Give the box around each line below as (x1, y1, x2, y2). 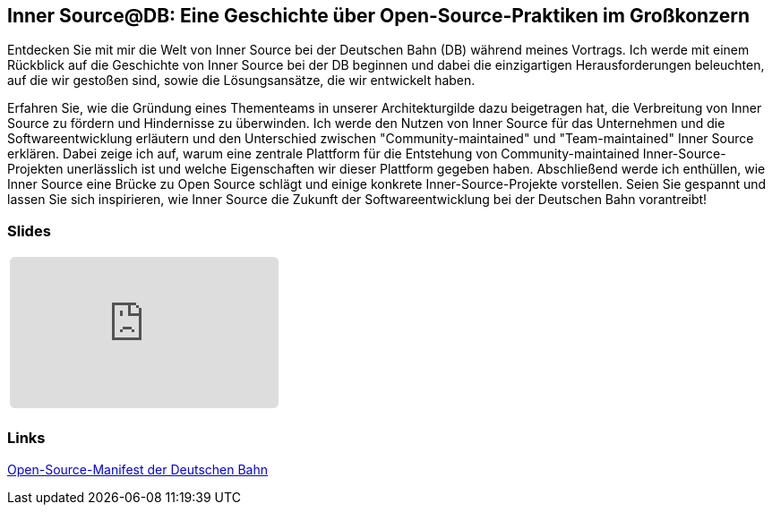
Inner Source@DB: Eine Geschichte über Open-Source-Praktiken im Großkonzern (7, 4, 750, 27)
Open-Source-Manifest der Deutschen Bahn (7, 461, 268, 477)
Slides (7, 221, 51, 240)
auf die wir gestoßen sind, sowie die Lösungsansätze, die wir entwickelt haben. (7, 73, 476, 89)
